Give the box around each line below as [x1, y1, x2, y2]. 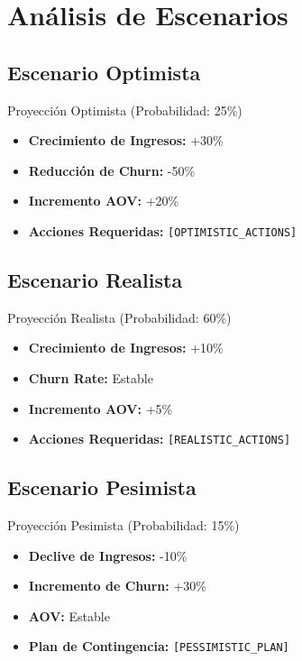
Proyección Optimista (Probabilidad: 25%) [7, 100, 243, 119]
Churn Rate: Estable [28, 369, 153, 387]
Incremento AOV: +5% [28, 399, 173, 418]
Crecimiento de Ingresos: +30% [28, 131, 224, 150]
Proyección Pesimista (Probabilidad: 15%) [7, 516, 240, 535]
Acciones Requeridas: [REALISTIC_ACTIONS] [28, 429, 291, 448]
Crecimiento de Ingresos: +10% [28, 338, 224, 357]
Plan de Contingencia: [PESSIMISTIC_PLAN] [28, 637, 289, 656]
